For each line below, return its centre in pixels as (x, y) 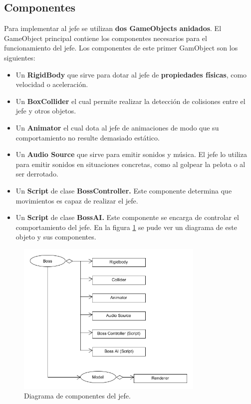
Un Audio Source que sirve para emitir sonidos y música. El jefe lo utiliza (131, 154)
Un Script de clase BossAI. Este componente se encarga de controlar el (127, 217)
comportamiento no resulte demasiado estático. (88, 137)
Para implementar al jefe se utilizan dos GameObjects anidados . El (113, 28)
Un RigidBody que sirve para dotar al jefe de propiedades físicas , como (131, 74)
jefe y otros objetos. (46, 111)
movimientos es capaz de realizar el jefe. (77, 200)
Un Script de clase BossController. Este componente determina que (124, 190)
